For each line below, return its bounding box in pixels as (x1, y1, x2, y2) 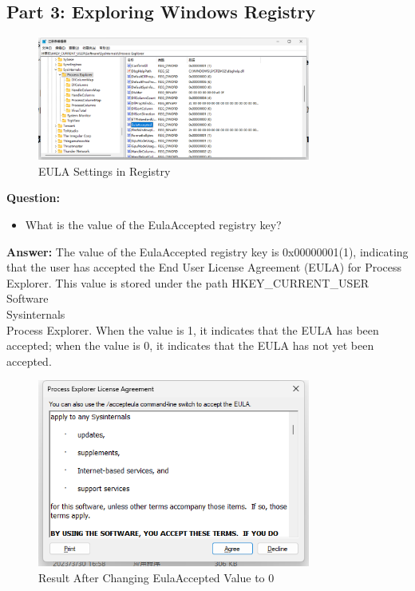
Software (6, 290, 49, 307)
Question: (6, 189, 60, 206)
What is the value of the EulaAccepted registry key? (25, 216, 282, 233)
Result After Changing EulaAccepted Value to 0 (38, 569, 275, 585)
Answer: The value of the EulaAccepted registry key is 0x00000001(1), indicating (6, 243, 409, 260)
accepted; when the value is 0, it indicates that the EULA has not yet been (6, 337, 374, 354)
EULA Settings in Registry (38, 162, 171, 179)
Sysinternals (6, 305, 65, 322)
